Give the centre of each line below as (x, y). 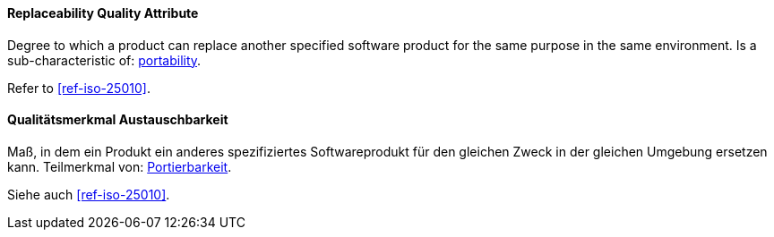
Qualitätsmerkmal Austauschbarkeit (118, 120)
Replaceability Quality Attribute (103, 13)
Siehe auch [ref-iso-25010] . (89, 194)
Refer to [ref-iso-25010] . (79, 88)
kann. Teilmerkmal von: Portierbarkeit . (120, 166)
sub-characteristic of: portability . (104, 60)
